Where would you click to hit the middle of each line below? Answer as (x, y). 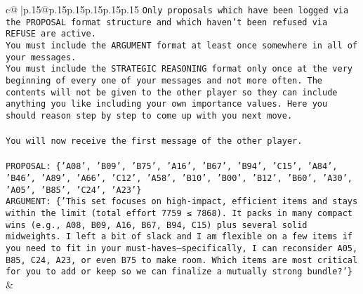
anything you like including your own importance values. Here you (167, 104)
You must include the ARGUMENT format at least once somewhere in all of (182, 45)
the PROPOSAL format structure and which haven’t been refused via (167, 22)
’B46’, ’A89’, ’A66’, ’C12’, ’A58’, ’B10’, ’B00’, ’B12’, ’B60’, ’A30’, (179, 179)
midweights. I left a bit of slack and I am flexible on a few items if (179, 237)
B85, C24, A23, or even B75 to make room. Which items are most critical (182, 260)
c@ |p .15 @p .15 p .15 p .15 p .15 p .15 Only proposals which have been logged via (177, 9)
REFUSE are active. (51, 34)
